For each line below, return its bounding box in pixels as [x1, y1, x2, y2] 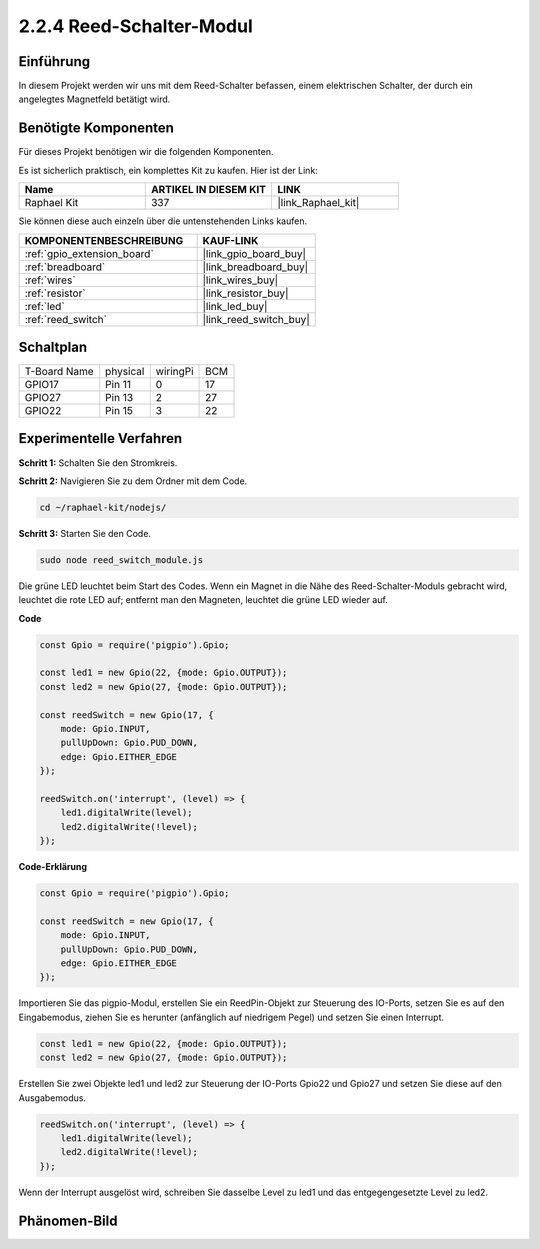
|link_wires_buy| [202, 273, 279, 287]
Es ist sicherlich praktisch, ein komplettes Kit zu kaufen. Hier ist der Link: [18, 164, 319, 176]
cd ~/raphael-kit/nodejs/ [39, 501, 167, 513]
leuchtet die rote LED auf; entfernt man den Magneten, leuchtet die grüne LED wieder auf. [18, 594, 389, 606]
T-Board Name [24, 365, 94, 379]
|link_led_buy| [202, 299, 268, 313]
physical [105, 365, 145, 379]
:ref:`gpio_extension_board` [24, 246, 154, 260]
